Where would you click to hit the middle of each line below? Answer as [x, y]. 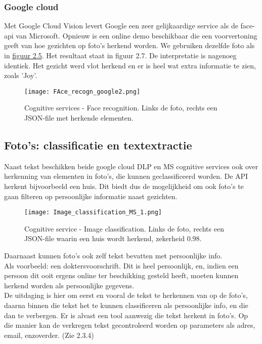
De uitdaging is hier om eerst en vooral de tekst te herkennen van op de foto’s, [126, 295]
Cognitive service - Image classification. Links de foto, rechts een [124, 228]
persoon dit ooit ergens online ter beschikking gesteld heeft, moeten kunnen [121, 275]
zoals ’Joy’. [21, 75]
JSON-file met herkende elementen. [79, 118]
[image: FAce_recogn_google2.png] [82, 91]
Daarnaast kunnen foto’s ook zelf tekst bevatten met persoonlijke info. [113, 256]
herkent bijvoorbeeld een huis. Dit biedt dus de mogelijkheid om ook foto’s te [124, 186]
